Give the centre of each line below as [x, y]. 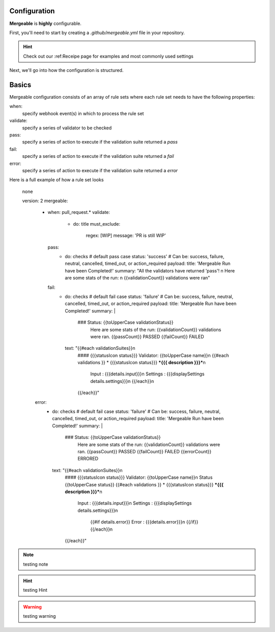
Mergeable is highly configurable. [45, 23]
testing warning [39, 616]
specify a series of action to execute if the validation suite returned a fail [98, 156]
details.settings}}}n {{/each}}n [122, 381]
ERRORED [88, 459]
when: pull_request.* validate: [79, 212]
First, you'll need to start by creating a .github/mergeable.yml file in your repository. [97, 33]
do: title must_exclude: [97, 224]
